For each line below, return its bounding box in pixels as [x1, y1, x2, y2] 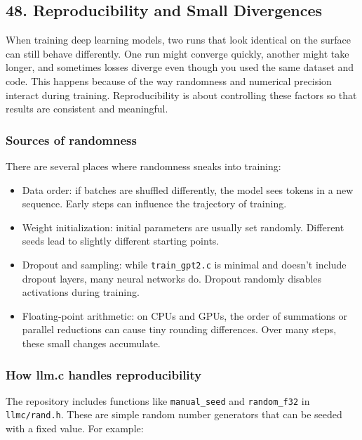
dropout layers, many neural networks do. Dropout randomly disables [22, 271, 322, 285]
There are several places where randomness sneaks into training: [6, 158, 281, 173]
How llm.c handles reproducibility [6, 365, 202, 383]
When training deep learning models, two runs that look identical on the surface [6, 32, 351, 47]
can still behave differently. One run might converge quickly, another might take [6, 46, 349, 60]
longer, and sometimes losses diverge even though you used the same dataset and [6, 60, 354, 75]
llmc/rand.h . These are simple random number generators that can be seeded [6, 407, 342, 422]
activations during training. [22, 285, 140, 299]
